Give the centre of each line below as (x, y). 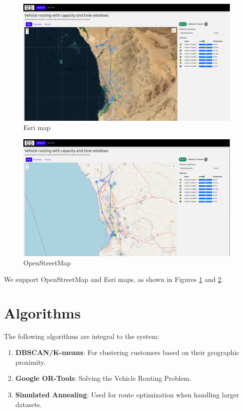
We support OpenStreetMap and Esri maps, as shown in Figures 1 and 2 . (114, 279)
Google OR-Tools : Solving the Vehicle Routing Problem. (103, 378)
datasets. (28, 404)
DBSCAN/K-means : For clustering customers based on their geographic (127, 352)
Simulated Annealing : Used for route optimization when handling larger (127, 394)
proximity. (30, 362)
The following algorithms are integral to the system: (82, 336)
